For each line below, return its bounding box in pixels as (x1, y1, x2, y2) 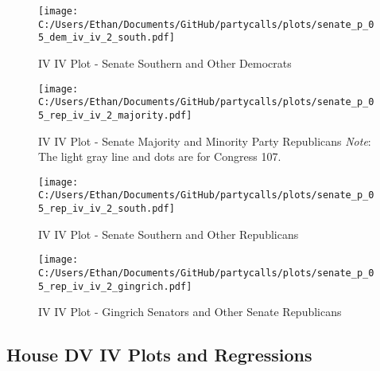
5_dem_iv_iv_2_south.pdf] (38, 32, 175, 44)
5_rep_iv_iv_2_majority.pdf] (38, 109, 192, 121)
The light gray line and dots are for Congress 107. (38, 148, 281, 165)
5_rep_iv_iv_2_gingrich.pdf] (38, 280, 192, 292)
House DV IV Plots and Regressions (6, 342, 312, 367)
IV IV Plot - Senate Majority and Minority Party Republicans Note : (38, 132, 371, 149)
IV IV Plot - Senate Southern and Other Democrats (38, 54, 292, 71)
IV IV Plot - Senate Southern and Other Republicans (38, 225, 299, 242)
